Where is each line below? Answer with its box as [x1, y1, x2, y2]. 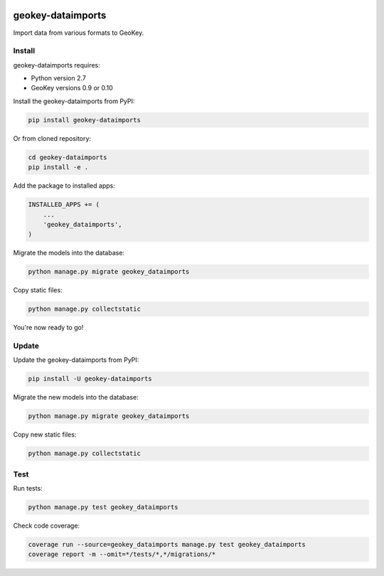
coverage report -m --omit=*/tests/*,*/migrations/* [28, 550, 216, 558]
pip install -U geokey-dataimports [28, 375, 152, 383]
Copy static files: [13, 286, 63, 294]
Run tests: [13, 484, 43, 493]
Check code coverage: [13, 521, 80, 530]
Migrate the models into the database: [13, 249, 124, 257]
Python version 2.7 [31, 74, 87, 82]
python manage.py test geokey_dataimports [28, 503, 178, 511]
